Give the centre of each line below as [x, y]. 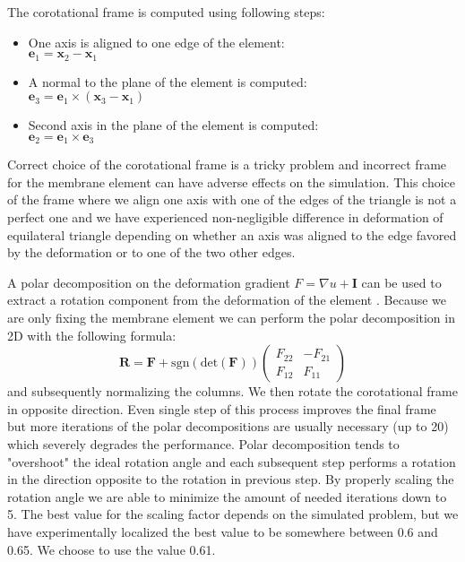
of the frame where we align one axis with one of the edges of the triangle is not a [232, 199]
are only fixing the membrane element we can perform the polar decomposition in [231, 318]
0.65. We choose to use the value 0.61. [112, 549]
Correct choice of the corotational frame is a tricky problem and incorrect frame [227, 164]
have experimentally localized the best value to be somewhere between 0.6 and [223, 531]
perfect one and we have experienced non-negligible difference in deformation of [225, 217]
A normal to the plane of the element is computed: [168, 81]
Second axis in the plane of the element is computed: [173, 125]
